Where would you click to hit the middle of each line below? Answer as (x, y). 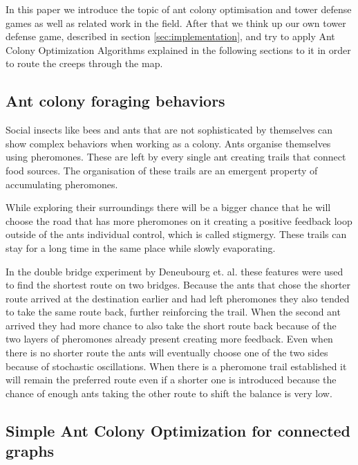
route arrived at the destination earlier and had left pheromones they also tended (178, 298)
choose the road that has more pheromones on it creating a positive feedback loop (179, 220)
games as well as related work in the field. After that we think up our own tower (176, 22)
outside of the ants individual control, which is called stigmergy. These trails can (176, 234)
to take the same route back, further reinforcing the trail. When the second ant (173, 312)
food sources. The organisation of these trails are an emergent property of (162, 170)
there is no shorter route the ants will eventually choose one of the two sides (167, 353)
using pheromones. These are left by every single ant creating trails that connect (176, 157)
